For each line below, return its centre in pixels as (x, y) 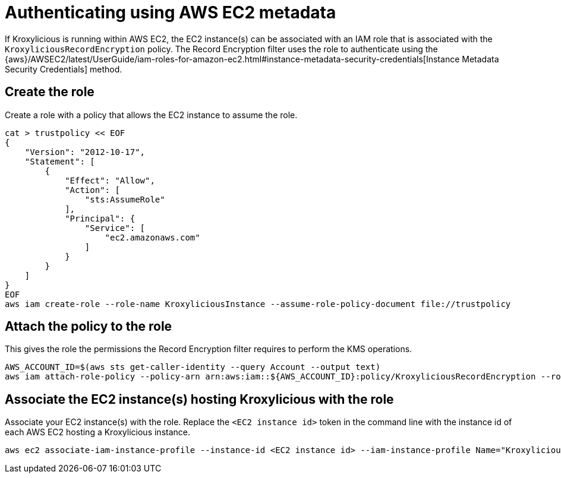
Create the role (50, 92)
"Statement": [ (60, 161)
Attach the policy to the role (89, 327)
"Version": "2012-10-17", (85, 152)
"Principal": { (100, 218)
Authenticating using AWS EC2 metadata (171, 12)
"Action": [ (92, 190)
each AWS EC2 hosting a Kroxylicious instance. (97, 432)
